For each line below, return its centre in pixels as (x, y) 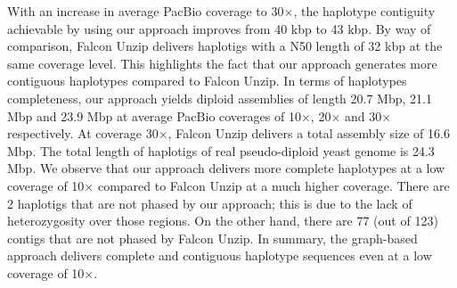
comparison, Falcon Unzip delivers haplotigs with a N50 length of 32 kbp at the (225, 46)
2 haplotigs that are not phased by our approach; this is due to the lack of (210, 203)
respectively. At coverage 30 (83, 133)
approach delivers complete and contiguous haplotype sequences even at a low (220, 255)
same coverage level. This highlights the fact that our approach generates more (222, 63)
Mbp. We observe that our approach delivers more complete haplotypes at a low (226, 168)
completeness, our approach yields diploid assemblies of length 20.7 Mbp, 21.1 (220, 98)
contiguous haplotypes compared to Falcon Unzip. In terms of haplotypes (207, 81)
